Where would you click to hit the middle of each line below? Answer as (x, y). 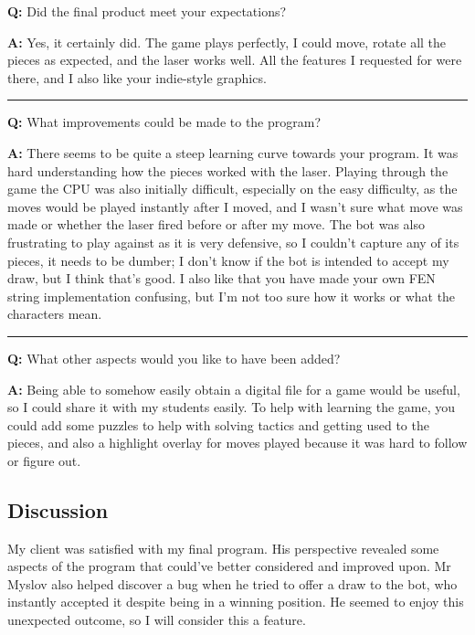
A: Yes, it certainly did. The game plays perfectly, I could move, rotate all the (227, 42)
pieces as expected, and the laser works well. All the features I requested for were (235, 60)
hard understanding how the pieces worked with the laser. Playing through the (228, 170)
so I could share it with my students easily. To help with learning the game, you (232, 407)
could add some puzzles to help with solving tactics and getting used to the (218, 424)
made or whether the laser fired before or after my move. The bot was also (216, 224)
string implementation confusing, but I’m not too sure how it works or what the (232, 296)
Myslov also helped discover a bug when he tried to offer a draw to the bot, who (232, 583)
